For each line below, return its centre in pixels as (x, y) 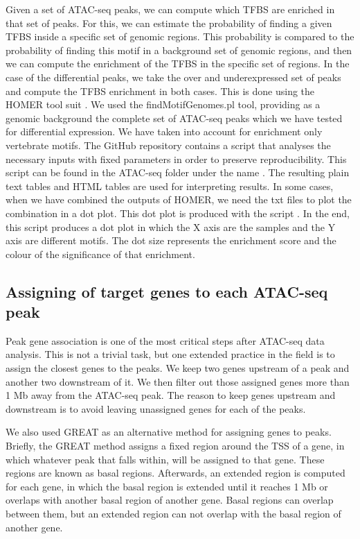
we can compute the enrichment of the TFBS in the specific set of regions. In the (178, 63)
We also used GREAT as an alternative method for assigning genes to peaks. (169, 432)
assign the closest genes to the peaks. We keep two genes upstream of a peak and (178, 368)
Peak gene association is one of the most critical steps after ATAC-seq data (165, 340)
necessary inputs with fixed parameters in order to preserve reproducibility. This (176, 159)
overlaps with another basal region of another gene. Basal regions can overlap (170, 500)
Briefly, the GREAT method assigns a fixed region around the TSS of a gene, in (175, 446)
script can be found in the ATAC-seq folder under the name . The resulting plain (178, 172)
